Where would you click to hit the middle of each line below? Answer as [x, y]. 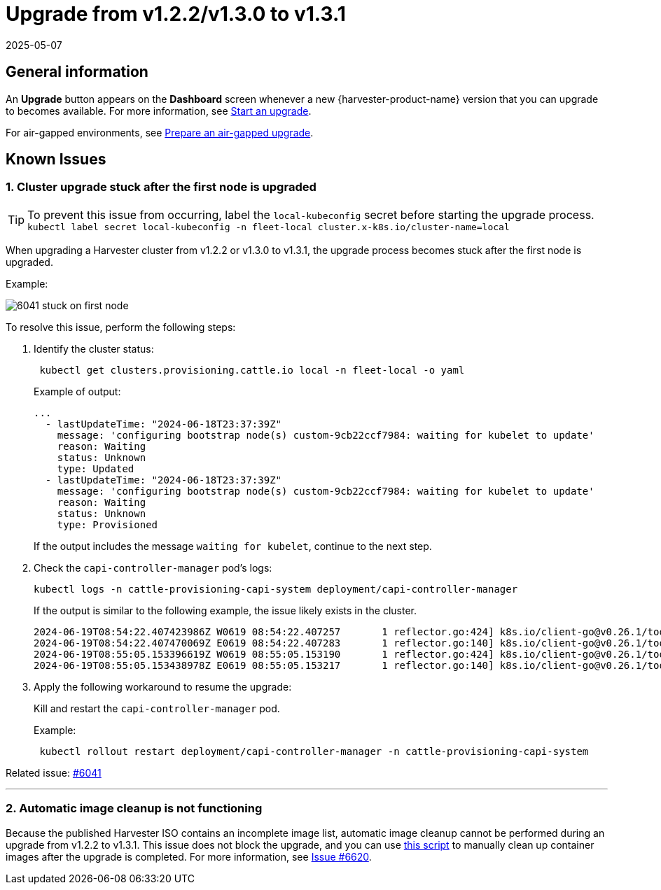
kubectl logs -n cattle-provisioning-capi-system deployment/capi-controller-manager [276, 589]
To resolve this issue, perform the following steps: [121, 327]
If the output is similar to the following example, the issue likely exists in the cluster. [225, 610]
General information [77, 72]
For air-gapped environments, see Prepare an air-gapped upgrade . [160, 132]
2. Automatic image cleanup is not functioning [134, 808]
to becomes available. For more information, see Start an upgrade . [159, 111]
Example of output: [77, 391]
